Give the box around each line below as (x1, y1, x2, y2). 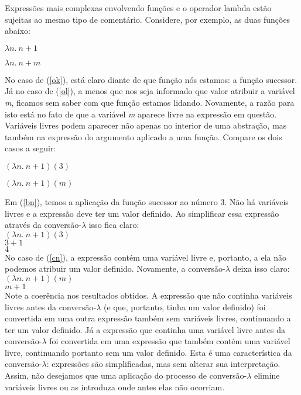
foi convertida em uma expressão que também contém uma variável (49, 335, 290, 347)
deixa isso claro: (232, 262, 290, 275)
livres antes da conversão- (5, 300, 97, 313)
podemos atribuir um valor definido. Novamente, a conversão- (5, 262, 225, 275)
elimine (254, 369, 280, 382)
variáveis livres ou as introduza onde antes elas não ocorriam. (5, 380, 225, 393)
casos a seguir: (5, 142, 56, 154)
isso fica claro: (88, 219, 139, 231)
